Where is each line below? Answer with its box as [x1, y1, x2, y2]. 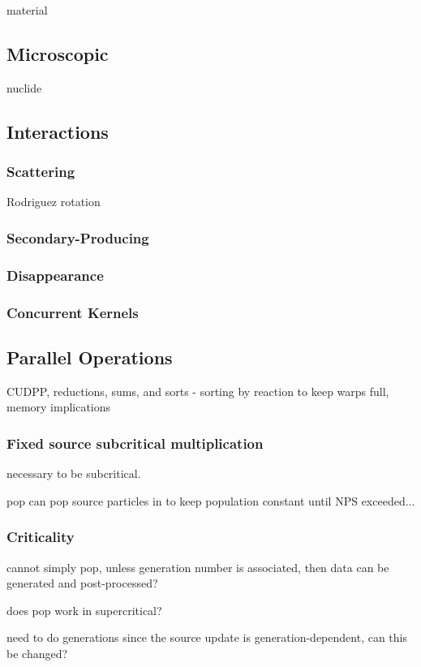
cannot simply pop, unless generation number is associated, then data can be [6, 558, 389, 575]
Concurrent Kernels [6, 302, 139, 322]
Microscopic [6, 41, 109, 66]
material [6, 2, 48, 18]
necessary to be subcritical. [6, 465, 141, 482]
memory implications [6, 398, 111, 415]
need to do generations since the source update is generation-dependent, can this [6, 629, 407, 646]
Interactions [6, 118, 109, 144]
